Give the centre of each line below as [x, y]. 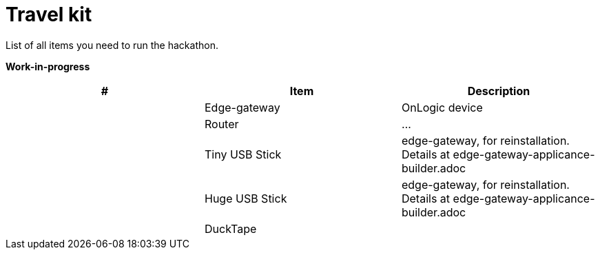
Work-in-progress [48, 66]
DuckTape [230, 228]
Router [221, 124]
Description [499, 91]
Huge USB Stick [246, 198]
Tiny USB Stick [243, 154]
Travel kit [49, 14]
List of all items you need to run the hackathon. [112, 45]
